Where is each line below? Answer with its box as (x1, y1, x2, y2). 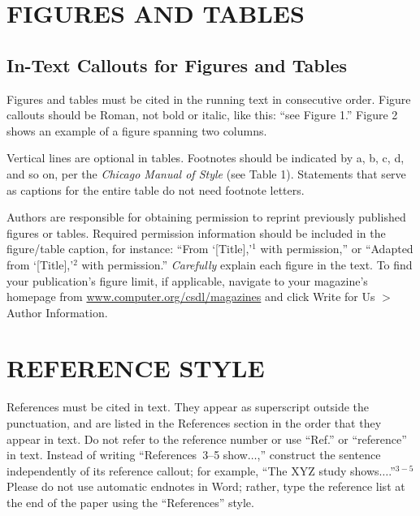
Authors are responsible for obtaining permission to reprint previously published (6, 209, 406, 226)
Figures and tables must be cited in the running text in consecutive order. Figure (6, 90, 411, 107)
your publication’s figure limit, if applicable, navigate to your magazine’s (6, 272, 368, 289)
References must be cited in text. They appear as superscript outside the (6, 398, 370, 415)
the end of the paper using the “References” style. (6, 493, 254, 510)
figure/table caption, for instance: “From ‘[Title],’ (6, 240, 253, 257)
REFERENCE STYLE (6, 351, 265, 385)
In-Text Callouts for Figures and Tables (6, 52, 347, 77)
